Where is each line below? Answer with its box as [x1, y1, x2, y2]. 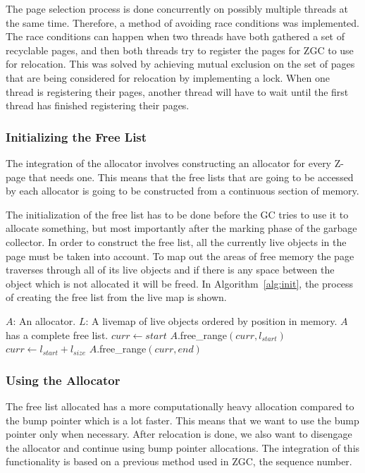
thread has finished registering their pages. [6, 98, 190, 113]
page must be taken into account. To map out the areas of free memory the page [6, 248, 354, 263]
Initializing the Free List [6, 128, 147, 145]
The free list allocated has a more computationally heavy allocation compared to [6, 398, 354, 413]
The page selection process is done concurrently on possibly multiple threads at [6, 1, 349, 16]
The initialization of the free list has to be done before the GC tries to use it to [6, 207, 349, 221]
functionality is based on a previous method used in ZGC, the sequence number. [6, 454, 352, 469]
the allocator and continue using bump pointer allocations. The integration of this [6, 440, 360, 455]
